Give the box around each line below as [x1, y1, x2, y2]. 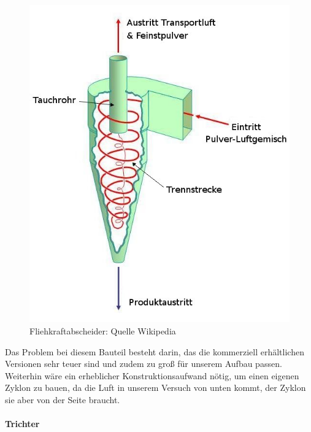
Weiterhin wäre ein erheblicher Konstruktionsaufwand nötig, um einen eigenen [5, 369, 299, 382]
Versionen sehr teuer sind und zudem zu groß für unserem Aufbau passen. [5, 357, 282, 370]
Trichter [5, 417, 40, 430]
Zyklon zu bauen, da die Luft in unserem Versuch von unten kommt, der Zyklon [5, 381, 306, 394]
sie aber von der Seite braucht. [5, 393, 120, 406]
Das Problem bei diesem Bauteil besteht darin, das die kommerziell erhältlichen [5, 345, 304, 358]
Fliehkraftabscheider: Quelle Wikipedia [29, 325, 176, 337]
